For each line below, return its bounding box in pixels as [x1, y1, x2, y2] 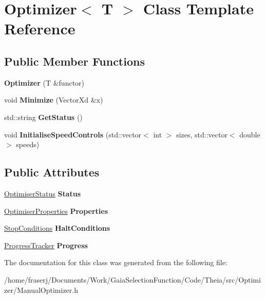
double [239, 129, 260, 139]
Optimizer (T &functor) [4, 77, 85, 88]
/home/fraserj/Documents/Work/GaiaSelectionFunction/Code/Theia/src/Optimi [4, 274, 261, 285]
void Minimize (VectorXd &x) [4, 94, 103, 105]
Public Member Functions [4, 53, 145, 69]
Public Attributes [4, 164, 100, 180]
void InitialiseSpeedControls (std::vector [4, 129, 142, 139]
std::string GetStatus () [4, 111, 83, 122]
